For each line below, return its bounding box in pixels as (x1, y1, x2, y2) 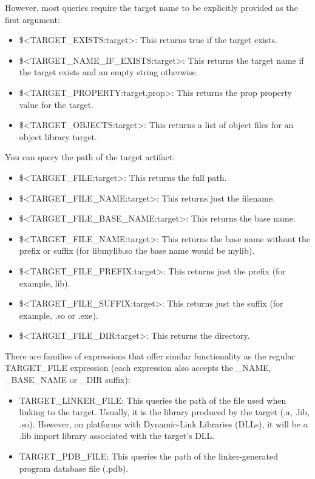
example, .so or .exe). (19, 308, 98, 321)
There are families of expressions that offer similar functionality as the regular (5, 349, 295, 362)
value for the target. (19, 98, 93, 110)
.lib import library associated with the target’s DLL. (19, 429, 215, 442)
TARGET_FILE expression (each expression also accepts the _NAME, (5, 361, 271, 374)
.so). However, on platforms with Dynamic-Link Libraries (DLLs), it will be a (19, 417, 308, 430)
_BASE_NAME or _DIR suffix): (5, 373, 130, 386)
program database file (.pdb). (19, 461, 129, 474)
